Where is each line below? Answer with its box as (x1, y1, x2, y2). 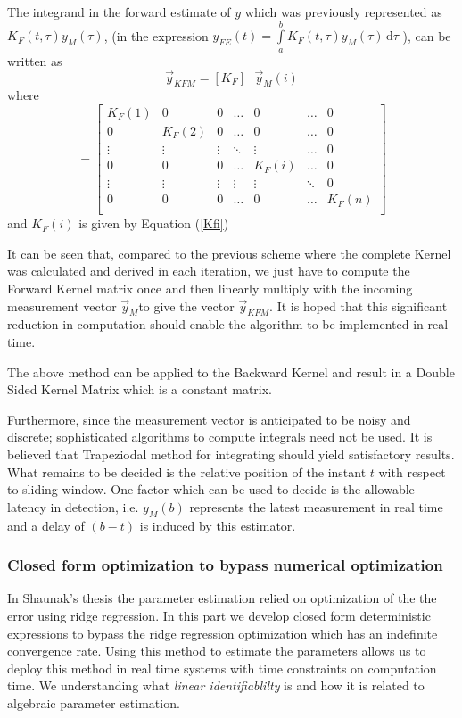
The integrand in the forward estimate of (7, 3, 231, 21)
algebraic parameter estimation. (7, 693, 180, 712)
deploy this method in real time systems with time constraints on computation (7, 658, 437, 677)
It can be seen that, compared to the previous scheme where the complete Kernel (7, 243, 451, 262)
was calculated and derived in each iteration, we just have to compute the (7, 261, 410, 280)
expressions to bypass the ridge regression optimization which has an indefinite (7, 623, 438, 642)
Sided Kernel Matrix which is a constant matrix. (7, 380, 273, 399)
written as (7, 51, 62, 70)
